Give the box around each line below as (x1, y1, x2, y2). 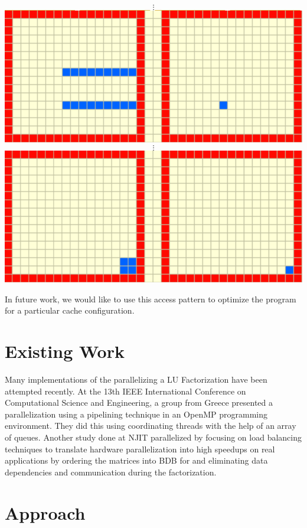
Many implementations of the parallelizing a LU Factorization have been (5, 373, 267, 386)
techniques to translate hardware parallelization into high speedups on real (5, 442, 275, 455)
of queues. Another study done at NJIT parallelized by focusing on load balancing (5, 431, 302, 444)
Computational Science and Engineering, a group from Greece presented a (5, 396, 273, 409)
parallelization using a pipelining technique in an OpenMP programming (5, 408, 267, 420)
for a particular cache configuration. (5, 304, 135, 317)
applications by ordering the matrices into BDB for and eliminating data (5, 454, 268, 467)
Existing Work (5, 339, 125, 363)
